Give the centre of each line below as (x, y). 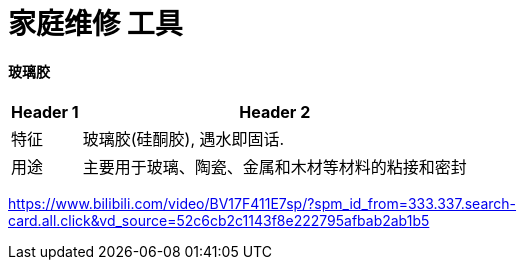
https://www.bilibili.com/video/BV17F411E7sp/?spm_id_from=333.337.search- (262, 204)
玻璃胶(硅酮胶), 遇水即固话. (183, 139)
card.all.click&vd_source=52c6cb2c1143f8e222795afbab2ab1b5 (219, 221)
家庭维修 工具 (95, 24)
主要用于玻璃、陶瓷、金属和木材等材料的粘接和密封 (274, 167)
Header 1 (45, 112)
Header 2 (275, 112)
